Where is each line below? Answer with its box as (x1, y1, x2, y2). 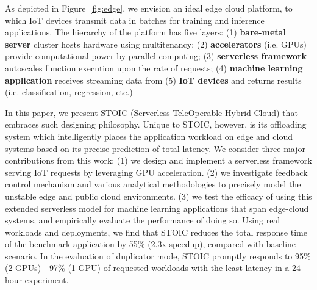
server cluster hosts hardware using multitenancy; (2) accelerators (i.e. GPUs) (5, 37, 307, 50)
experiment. (24, 274, 69, 286)
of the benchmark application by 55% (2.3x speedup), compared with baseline (5, 237, 296, 250)
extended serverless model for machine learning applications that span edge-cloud (5, 201, 309, 214)
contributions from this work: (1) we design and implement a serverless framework (5, 154, 312, 167)
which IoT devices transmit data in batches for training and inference (5, 13, 265, 26)
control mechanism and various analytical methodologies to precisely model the (5, 178, 301, 190)
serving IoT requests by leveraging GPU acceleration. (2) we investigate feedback (5, 165, 308, 178)
